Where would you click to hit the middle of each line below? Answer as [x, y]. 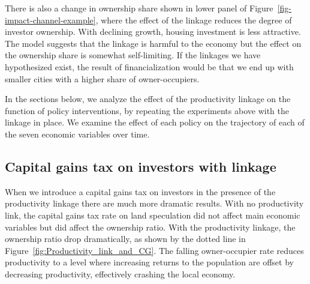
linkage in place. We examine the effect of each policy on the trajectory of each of [155, 122]
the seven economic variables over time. [77, 134]
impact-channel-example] [50, 20]
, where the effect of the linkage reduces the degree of [194, 20]
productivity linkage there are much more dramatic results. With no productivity [154, 203]
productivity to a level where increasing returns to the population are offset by [149, 262]
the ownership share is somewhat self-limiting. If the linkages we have [133, 55]
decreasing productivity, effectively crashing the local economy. [120, 273]
